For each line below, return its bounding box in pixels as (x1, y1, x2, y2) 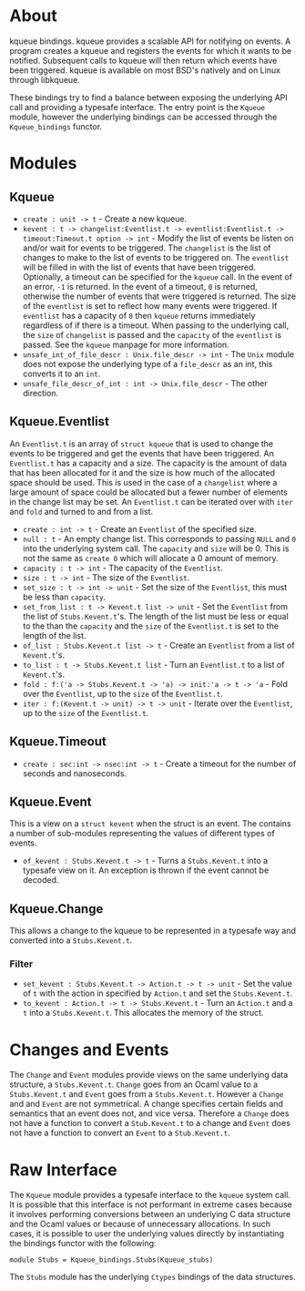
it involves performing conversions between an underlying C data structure (9, 1209, 291, 1220)
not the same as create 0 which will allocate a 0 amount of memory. (22, 552, 279, 563)
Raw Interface (9, 1159, 117, 1180)
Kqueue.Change (9, 901, 104, 917)
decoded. (22, 875, 59, 886)
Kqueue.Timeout (9, 734, 107, 750)
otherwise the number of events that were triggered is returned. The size (22, 291, 297, 302)
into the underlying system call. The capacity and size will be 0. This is (22, 543, 290, 554)
